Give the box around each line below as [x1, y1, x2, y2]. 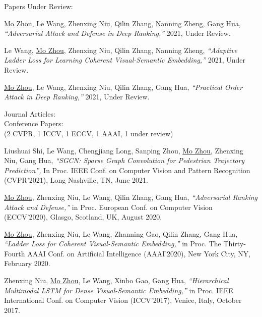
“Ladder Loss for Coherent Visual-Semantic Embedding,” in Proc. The [4, 238, 221, 249]
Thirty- [223, 238, 246, 249]
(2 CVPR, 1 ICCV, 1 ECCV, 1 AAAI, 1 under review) [4, 128, 173, 138]
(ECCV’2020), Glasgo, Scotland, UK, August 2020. [4, 212, 162, 222]
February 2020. [4, 258, 50, 269]
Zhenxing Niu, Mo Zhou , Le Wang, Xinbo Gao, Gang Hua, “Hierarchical [4, 275, 229, 286]
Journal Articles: [4, 108, 55, 119]
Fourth [4, 248, 25, 258]
